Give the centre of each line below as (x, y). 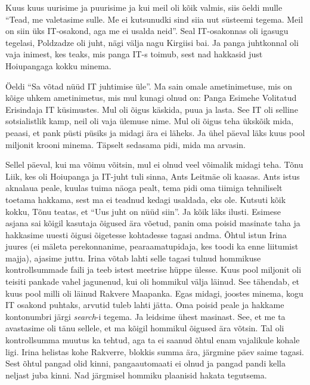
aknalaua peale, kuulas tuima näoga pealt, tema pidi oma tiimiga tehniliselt (144, 188)
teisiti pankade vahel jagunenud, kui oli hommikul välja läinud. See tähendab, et (152, 281)
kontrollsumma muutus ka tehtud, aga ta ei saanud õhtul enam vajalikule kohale (153, 340)
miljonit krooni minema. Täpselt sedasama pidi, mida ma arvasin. (125, 144)
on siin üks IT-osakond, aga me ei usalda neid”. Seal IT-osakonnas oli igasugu (147, 31)
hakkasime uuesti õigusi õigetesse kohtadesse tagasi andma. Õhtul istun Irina (146, 234)
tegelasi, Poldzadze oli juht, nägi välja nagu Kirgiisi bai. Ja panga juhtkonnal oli (152, 42)
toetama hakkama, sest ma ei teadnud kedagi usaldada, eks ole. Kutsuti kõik (146, 199)
